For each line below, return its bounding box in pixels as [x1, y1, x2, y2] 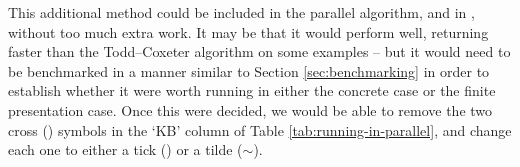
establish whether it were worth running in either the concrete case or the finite [8, 80, 496, 101]
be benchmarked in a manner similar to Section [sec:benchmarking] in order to [8, 60, 490, 81]
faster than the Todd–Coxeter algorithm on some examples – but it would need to [8, 41, 511, 62]
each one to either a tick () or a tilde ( [8, 139, 243, 160]
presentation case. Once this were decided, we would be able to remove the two [8, 99, 493, 120]
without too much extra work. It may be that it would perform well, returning [8, 21, 489, 42]
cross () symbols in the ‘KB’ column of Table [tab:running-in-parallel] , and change [8, 119, 512, 140]
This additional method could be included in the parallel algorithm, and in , [8, 2, 475, 22]
